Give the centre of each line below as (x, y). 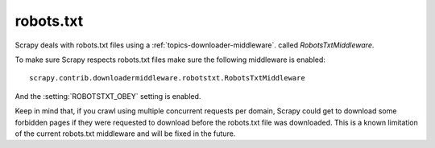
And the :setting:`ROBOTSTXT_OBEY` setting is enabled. (108, 96)
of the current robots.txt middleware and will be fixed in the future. (125, 134)
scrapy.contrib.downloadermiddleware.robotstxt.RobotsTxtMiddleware (167, 78)
